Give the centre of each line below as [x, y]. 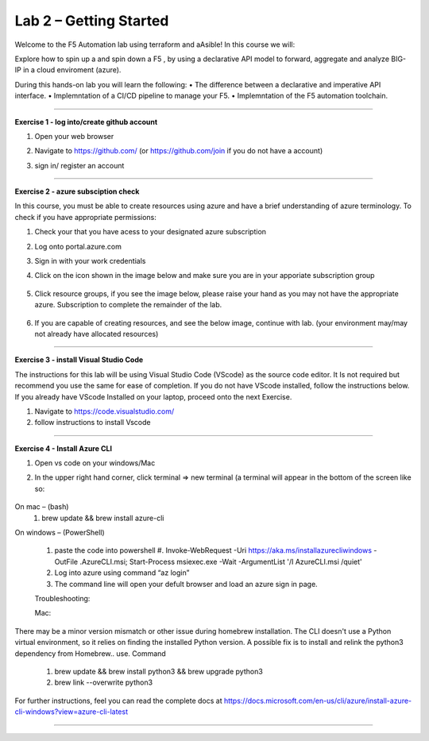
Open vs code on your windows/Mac [95, 463]
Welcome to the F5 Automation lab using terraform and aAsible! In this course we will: [155, 44]
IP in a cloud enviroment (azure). [68, 70]
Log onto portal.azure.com [78, 246]
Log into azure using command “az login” [122, 573]
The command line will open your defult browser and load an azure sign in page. [186, 584]
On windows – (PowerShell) [60, 533]
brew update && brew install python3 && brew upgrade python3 [159, 671]
